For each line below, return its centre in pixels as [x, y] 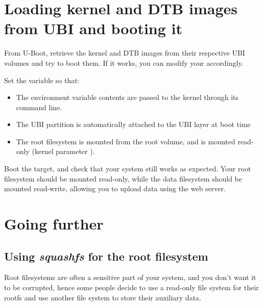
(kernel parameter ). [63, 151]
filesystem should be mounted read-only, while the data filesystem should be [123, 178]
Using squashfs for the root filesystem [106, 256]
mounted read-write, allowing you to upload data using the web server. [115, 188]
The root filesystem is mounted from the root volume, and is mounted [126, 141]
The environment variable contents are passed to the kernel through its [127, 97]
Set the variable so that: [42, 80]
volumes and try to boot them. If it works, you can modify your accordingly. [124, 62]
